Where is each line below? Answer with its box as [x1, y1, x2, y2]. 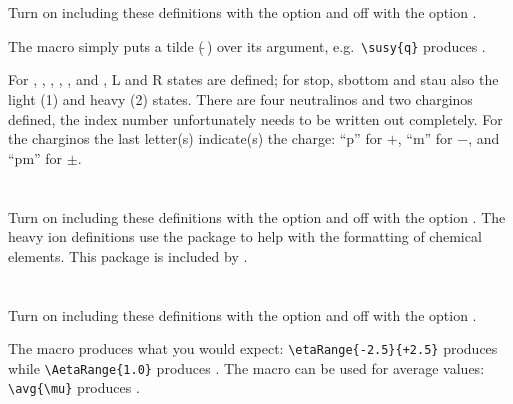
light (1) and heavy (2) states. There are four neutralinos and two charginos [8, 89, 473, 110]
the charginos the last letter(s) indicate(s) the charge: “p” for [8, 128, 383, 149]
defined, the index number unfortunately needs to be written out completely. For [8, 108, 503, 129]
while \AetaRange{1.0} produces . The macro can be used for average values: [8, 357, 485, 378]
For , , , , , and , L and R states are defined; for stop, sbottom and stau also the [8, 69, 499, 90]
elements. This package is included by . [8, 245, 248, 266]
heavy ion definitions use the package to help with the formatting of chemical [8, 226, 482, 247]
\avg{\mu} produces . [8, 377, 140, 398]
